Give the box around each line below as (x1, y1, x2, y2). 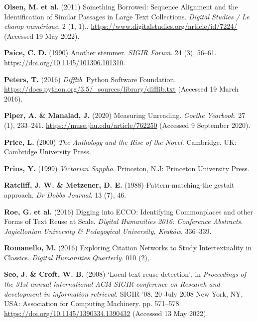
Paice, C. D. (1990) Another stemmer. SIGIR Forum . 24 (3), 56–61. (4, 47, 217, 58)
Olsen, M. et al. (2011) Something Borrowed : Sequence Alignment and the (4, 1, 238, 11)
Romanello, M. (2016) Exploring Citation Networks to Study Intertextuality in (4, 242, 252, 253)
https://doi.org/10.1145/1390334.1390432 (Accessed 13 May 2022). (4, 308, 208, 318)
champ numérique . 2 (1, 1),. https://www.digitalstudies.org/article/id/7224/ (4, 21, 238, 31)
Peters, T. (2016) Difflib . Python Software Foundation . (4, 74, 176, 84)
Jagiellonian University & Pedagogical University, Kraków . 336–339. (4, 225, 212, 236)
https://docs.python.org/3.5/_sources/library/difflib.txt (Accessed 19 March (4, 84, 239, 94)
